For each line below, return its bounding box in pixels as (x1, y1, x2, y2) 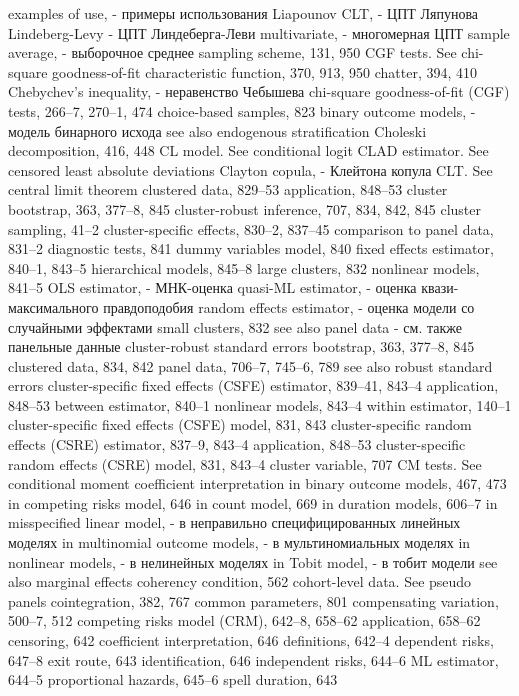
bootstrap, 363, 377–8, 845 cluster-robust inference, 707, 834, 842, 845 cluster (8, 198, 482, 219)
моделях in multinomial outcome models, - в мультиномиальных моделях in (8, 532, 471, 553)
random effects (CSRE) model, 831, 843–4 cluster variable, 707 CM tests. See (8, 453, 482, 474)
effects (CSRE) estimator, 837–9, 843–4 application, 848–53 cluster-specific (8, 434, 466, 455)
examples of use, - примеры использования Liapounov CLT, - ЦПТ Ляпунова (8, 3, 479, 23)
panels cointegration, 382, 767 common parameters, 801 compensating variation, (8, 590, 499, 611)
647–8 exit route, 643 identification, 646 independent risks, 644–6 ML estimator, (8, 649, 499, 670)
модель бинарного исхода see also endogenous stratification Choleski (8, 120, 427, 141)
